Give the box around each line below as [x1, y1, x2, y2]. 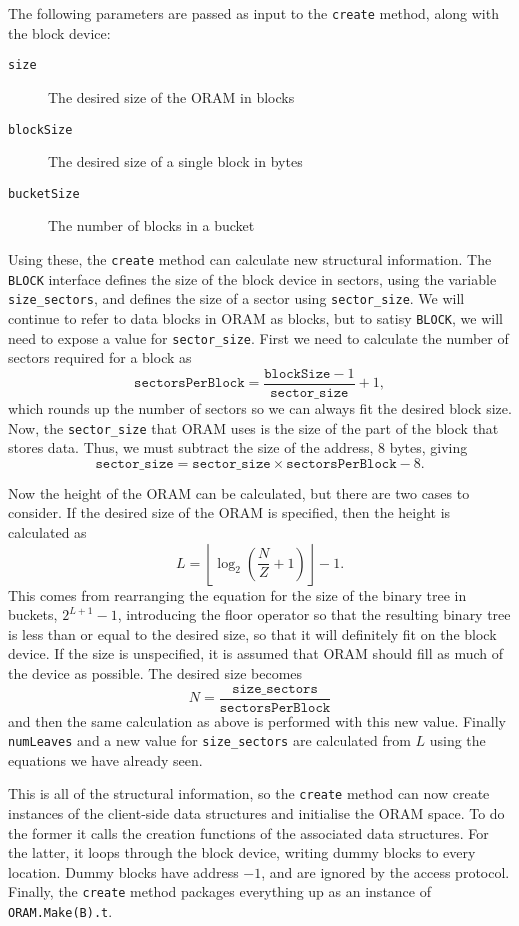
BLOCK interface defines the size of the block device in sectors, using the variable [8, 268, 497, 289]
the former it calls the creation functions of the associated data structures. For [8, 822, 489, 843]
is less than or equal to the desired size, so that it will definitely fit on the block [8, 623, 497, 644]
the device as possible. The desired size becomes [8, 662, 303, 683]
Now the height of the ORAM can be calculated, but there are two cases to [8, 482, 470, 503]
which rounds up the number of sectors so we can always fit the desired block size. [8, 397, 512, 418]
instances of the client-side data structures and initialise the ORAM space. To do [8, 803, 505, 824]
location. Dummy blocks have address [8, 861, 239, 882]
